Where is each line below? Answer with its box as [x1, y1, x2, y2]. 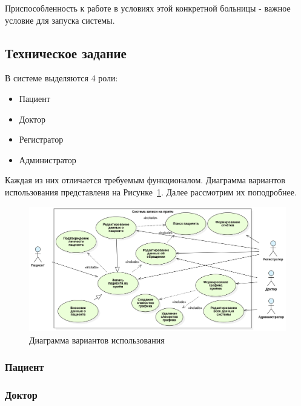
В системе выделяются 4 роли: [5, 72, 118, 84]
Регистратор [19, 133, 64, 146]
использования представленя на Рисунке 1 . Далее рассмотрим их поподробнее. [5, 185, 297, 198]
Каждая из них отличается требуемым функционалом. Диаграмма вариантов [5, 174, 285, 186]
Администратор [19, 153, 76, 166]
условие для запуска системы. [5, 13, 115, 26]
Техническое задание [5, 43, 127, 62]
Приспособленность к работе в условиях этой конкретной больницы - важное [5, 2, 291, 14]
